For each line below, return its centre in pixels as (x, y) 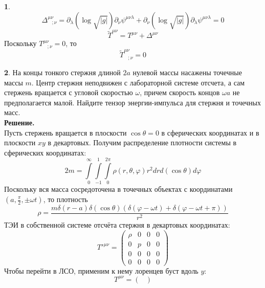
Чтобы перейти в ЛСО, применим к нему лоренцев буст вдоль (101, 270)
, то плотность (65, 199)
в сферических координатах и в (210, 132)
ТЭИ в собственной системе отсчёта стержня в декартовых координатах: (117, 225)
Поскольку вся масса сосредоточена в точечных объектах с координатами (118, 189)
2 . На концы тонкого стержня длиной (62, 72)
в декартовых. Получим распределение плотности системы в (142, 142)
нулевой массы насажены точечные (187, 72)
